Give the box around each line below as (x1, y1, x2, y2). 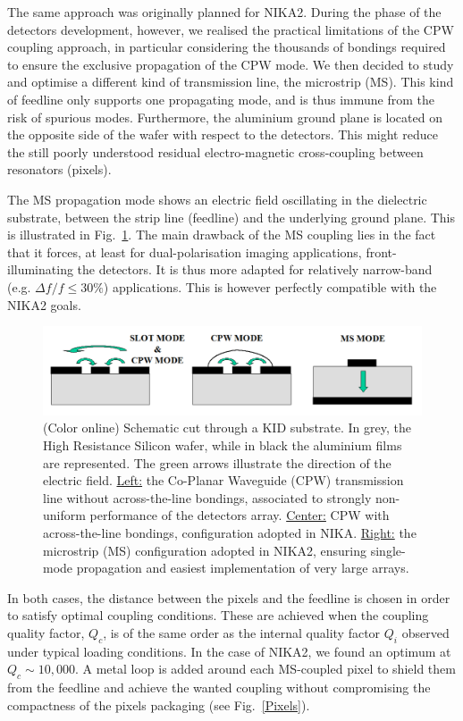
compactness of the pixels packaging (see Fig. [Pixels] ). (7, 695, 310, 714)
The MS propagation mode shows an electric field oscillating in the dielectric (7, 189, 427, 208)
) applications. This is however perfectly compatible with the (103, 277, 437, 296)
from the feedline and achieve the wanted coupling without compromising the (7, 678, 431, 697)
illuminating (7, 260, 73, 279)
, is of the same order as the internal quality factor (103, 624, 381, 641)
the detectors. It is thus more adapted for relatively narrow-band (77, 260, 433, 279)
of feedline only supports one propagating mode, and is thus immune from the (7, 89, 435, 108)
